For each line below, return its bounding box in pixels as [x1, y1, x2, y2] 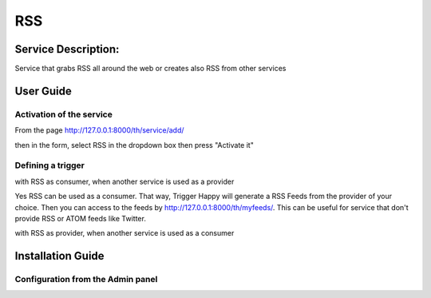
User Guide [14, 84, 72, 97]
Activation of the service [14, 109, 113, 120]
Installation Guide [14, 249, 105, 263]
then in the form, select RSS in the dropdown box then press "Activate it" [14, 140, 255, 149]
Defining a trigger [14, 160, 85, 171]
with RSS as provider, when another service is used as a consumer [14, 228, 235, 238]
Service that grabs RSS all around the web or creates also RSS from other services [14, 64, 287, 74]
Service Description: [14, 42, 120, 56]
